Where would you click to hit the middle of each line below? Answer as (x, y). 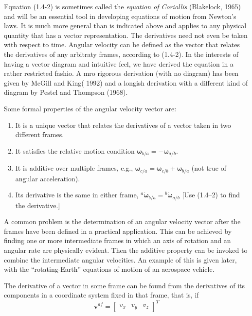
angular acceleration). (48, 178)
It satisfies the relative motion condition (75, 150)
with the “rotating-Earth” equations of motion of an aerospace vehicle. (109, 269)
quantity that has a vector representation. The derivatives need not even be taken (126, 35)
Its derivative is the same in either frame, (77, 195)
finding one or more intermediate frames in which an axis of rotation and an (117, 240)
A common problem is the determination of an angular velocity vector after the (122, 221)
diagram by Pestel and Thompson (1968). (66, 92)
